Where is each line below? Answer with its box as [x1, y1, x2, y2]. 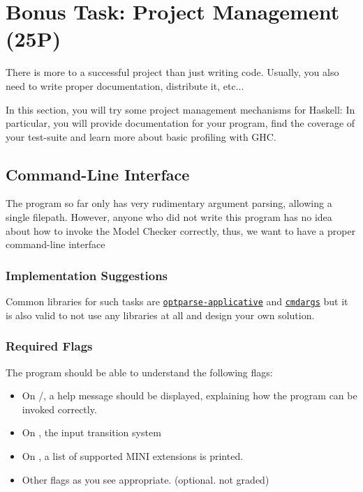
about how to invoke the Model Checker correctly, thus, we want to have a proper [6, 223, 356, 238]
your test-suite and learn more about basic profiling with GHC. [6, 129, 276, 144]
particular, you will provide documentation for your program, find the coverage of [6, 116, 355, 130]
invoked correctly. [22, 401, 97, 416]
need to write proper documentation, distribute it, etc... [6, 78, 244, 93]
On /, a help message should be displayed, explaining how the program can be [22, 388, 357, 403]
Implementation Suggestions [6, 266, 168, 284]
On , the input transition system [22, 425, 161, 440]
